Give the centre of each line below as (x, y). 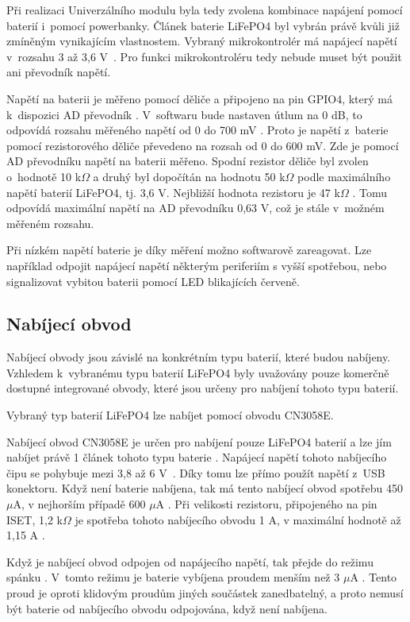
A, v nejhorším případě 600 (79, 504)
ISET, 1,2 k (34, 519)
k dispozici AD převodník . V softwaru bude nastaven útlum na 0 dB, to (184, 114)
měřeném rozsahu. (50, 223)
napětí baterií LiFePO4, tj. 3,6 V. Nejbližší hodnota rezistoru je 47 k (173, 192)
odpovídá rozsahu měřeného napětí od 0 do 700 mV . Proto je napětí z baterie (197, 130)
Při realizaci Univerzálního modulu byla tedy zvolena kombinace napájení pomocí (205, 10)
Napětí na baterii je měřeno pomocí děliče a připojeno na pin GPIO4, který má (199, 98)
